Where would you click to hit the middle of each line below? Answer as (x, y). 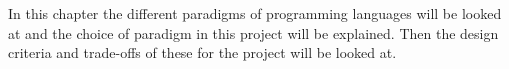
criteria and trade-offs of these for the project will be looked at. (202, 52)
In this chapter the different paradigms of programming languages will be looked (255, 13)
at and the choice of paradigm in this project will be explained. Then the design (253, 32)
